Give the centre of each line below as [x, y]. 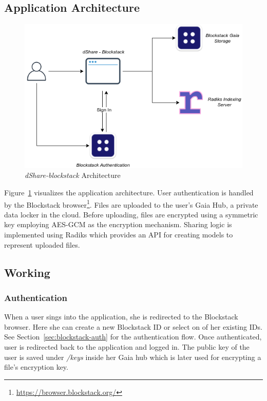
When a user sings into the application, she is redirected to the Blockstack [121, 317]
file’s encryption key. [36, 367]
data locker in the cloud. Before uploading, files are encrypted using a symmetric [131, 214]
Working [27, 272]
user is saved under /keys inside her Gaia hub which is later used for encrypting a [133, 357]
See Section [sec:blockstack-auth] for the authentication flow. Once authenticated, [133, 337]
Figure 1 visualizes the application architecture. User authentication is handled [129, 193]
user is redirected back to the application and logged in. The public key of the [127, 347]
